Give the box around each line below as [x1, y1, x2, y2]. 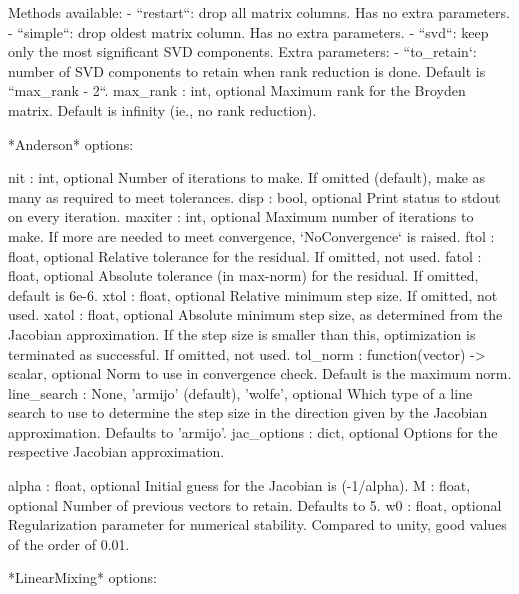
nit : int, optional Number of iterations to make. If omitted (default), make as [8, 167, 486, 188]
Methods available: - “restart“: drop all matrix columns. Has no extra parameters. [8, 2, 510, 22]
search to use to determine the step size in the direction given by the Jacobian [8, 402, 488, 423]
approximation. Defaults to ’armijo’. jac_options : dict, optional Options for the [8, 421, 498, 442]
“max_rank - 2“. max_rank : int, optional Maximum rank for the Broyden [8, 80, 466, 101]
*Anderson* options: [8, 133, 134, 154]
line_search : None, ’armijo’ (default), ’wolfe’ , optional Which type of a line [8, 382, 473, 403]
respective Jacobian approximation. [8, 441, 225, 462]
